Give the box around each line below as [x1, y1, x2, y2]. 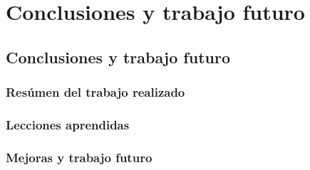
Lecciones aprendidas [6, 115, 130, 133]
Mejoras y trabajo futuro [6, 148, 153, 166]
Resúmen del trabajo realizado [6, 83, 185, 101]
